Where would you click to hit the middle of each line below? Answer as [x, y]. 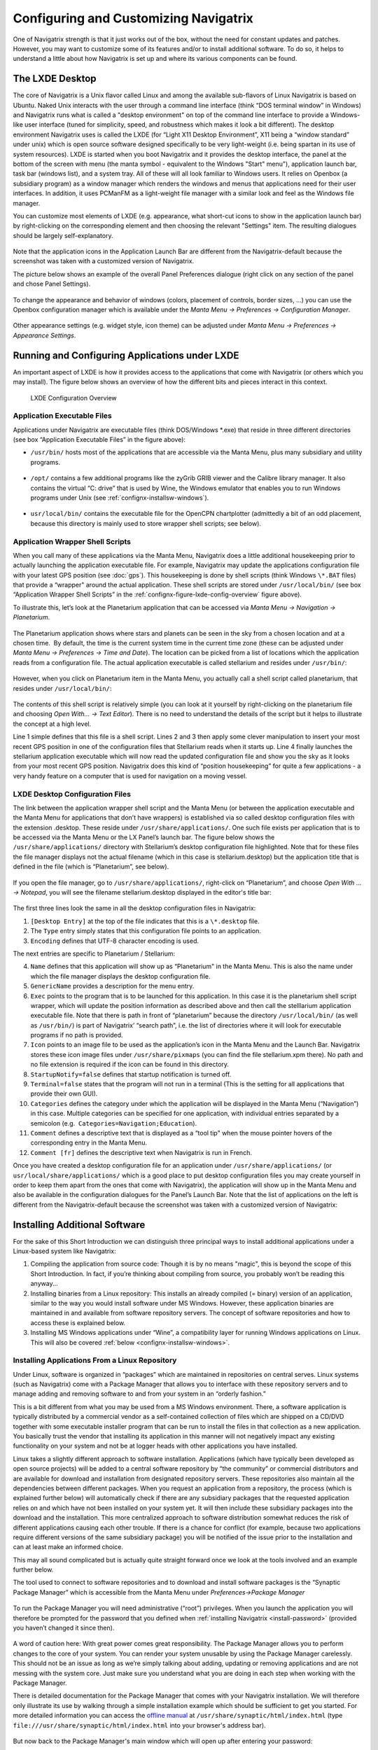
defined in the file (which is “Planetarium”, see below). [91, 867]
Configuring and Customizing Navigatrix [133, 18]
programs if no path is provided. [77, 1035]
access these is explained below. [78, 1322]
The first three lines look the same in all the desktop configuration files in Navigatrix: [134, 908]
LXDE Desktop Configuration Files [72, 794]
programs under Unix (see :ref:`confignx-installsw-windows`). [120, 498]
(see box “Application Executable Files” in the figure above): [99, 440]
